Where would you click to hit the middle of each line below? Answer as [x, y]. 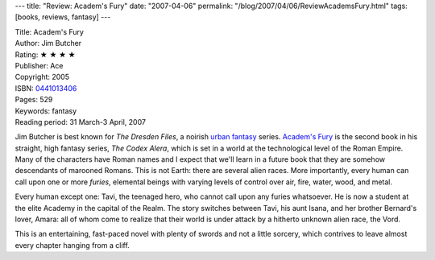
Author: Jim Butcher [48, 43]
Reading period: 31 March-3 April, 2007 [81, 122]
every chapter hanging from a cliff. [72, 245]
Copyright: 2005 [42, 77]
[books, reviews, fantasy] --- [63, 17]
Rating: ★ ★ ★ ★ [45, 54]
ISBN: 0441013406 [46, 88]
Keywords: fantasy [46, 111]
